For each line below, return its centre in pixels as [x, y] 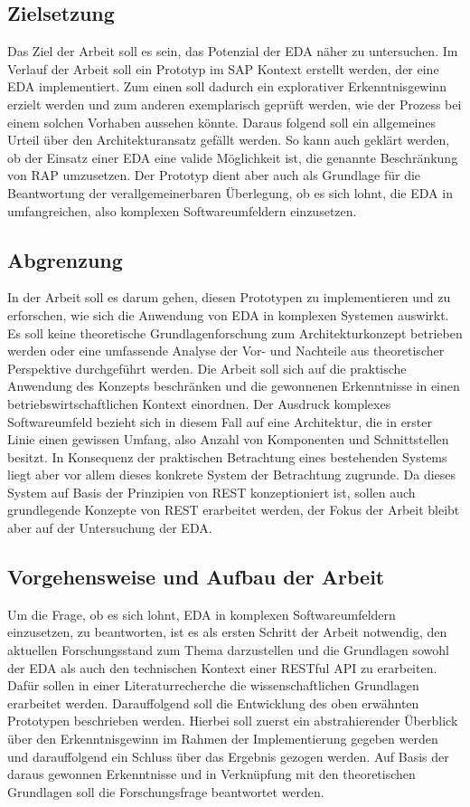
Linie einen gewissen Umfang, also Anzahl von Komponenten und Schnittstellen [228, 439]
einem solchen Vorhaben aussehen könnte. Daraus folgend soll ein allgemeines [221, 122]
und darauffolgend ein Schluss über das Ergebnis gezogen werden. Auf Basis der [228, 756]
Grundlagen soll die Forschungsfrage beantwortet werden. [166, 791]
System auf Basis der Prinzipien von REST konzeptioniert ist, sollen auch [211, 492]
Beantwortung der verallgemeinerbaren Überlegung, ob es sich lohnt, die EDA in [230, 192]
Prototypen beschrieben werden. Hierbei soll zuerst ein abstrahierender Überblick [233, 721]
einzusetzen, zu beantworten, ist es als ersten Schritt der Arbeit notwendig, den [227, 632]
